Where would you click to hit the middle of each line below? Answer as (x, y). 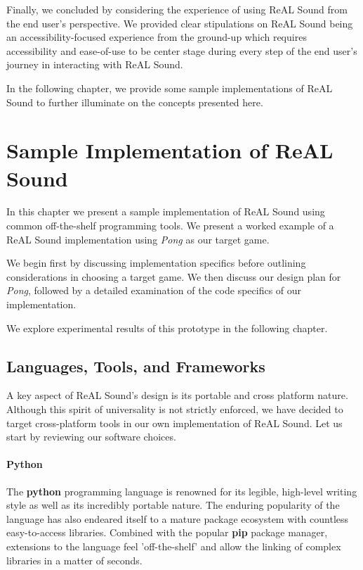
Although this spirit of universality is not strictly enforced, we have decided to (175, 409)
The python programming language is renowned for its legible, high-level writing (182, 491)
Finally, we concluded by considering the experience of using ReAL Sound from (177, 9)
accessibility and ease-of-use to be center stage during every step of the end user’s (182, 50)
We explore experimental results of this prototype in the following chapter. (167, 328)
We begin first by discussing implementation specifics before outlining (156, 263)
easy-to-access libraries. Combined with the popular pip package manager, (167, 532)
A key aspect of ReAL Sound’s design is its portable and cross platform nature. (177, 395)
